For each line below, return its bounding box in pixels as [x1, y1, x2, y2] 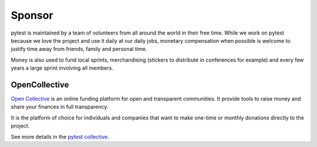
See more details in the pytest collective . [11, 133, 109, 140]
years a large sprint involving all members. [11, 64, 114, 71]
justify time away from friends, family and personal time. [11, 46, 147, 53]
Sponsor [11, 9, 53, 22]
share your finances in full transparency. [11, 103, 109, 111]
